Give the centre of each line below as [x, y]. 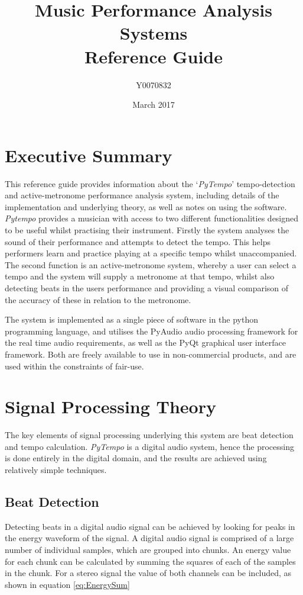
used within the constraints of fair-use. [74, 366]
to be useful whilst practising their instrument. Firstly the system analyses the [147, 230]
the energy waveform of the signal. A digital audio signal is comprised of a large [149, 538]
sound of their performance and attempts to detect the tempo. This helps [138, 241]
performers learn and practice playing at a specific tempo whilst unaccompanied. [151, 253]
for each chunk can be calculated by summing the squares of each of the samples [150, 561]
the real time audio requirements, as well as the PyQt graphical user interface [145, 342]
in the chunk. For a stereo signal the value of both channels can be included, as [148, 573]
